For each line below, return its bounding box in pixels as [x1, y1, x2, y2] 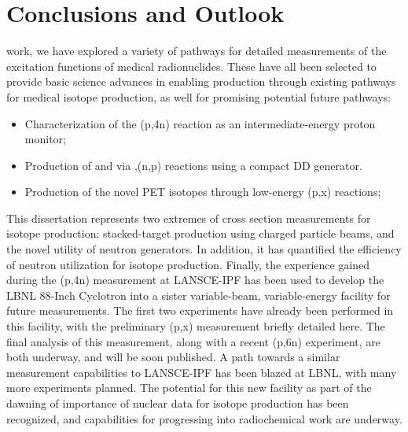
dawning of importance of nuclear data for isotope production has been [6, 395, 349, 411]
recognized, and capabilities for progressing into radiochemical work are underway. [6, 410, 402, 426]
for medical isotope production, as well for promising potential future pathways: [6, 88, 391, 105]
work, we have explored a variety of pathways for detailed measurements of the [6, 42, 387, 59]
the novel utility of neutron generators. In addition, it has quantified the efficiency [6, 241, 402, 257]
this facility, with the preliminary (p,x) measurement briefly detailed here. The [6, 318, 385, 334]
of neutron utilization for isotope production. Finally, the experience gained [6, 256, 370, 272]
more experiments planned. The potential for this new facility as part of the [6, 379, 372, 396]
